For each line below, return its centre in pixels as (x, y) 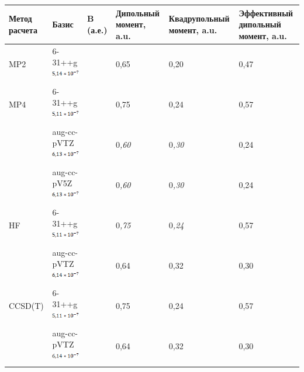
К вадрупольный (199, 18)
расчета (23, 29)
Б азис (63, 24)
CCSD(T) (26, 305)
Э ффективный (266, 13)
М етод (20, 18)
